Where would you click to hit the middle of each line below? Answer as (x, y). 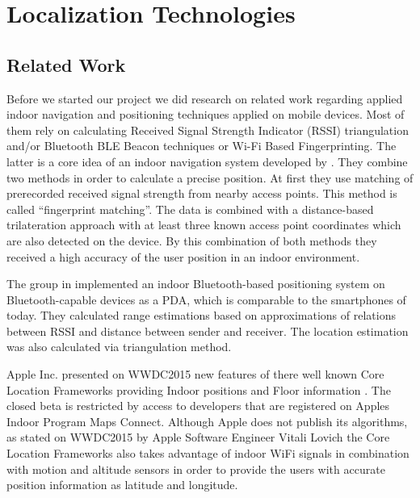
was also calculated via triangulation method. (119, 347)
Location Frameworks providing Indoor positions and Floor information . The (199, 389)
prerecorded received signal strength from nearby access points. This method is (202, 193)
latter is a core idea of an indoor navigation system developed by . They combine (207, 161)
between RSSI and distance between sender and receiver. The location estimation (208, 331)
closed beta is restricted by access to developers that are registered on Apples (198, 406)
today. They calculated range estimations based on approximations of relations (201, 315)
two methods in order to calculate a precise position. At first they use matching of (210, 177)
